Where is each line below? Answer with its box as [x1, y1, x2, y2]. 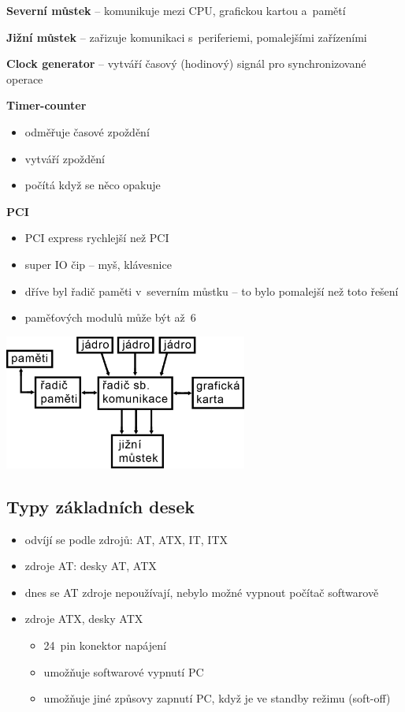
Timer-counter [6, 97, 87, 114]
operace [6, 70, 43, 87]
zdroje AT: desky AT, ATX [24, 557, 157, 574]
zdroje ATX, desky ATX [24, 610, 143, 627]
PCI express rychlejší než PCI [24, 229, 169, 246]
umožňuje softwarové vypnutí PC [43, 663, 204, 680]
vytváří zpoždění [24, 150, 105, 166]
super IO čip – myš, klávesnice [24, 255, 172, 272]
